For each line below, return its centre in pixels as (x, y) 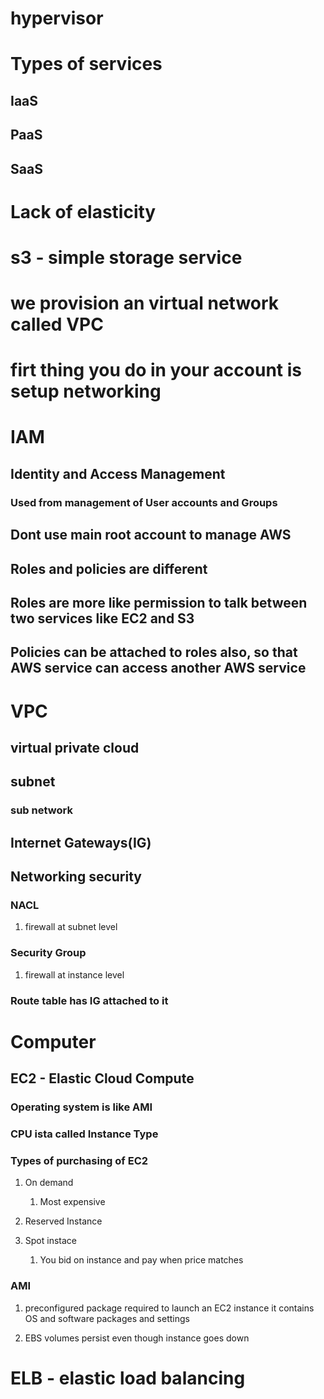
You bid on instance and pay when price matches (141, 1260)
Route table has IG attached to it (89, 1000)
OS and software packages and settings (107, 1318)
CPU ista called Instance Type (84, 1134)
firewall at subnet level (71, 927)
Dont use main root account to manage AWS (151, 535)
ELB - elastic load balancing (128, 1378)
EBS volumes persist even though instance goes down (137, 1338)
